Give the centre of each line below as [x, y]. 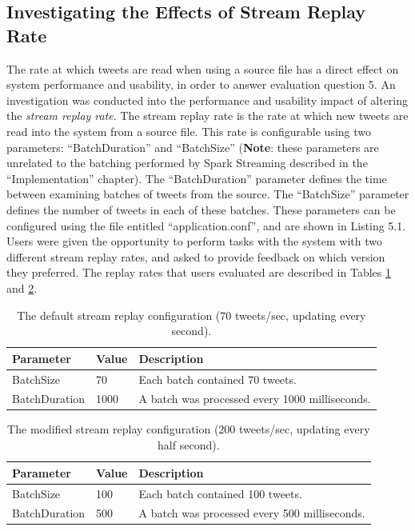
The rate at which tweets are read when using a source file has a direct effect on [203, 68]
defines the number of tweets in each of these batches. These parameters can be [201, 209]
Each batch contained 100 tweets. [220, 493]
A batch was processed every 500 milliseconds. [252, 513]
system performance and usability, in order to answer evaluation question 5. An [201, 84]
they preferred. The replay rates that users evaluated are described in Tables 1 [199, 272]
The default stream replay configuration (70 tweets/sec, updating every [192, 315]
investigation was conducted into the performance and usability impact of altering [207, 100]
